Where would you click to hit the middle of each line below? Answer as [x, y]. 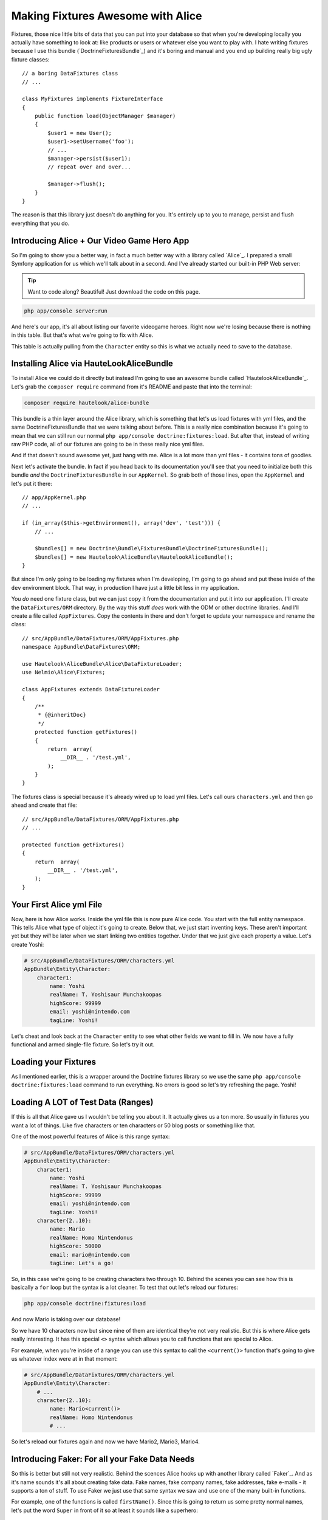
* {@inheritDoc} [62, 715]
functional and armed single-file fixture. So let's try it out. [83, 1044]
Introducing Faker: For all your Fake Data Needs [103, 1459]
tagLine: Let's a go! [82, 1263]
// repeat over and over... [89, 167]
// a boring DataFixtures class [70, 74]
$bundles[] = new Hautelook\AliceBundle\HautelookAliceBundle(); [134, 557]
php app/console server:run [66, 311]
